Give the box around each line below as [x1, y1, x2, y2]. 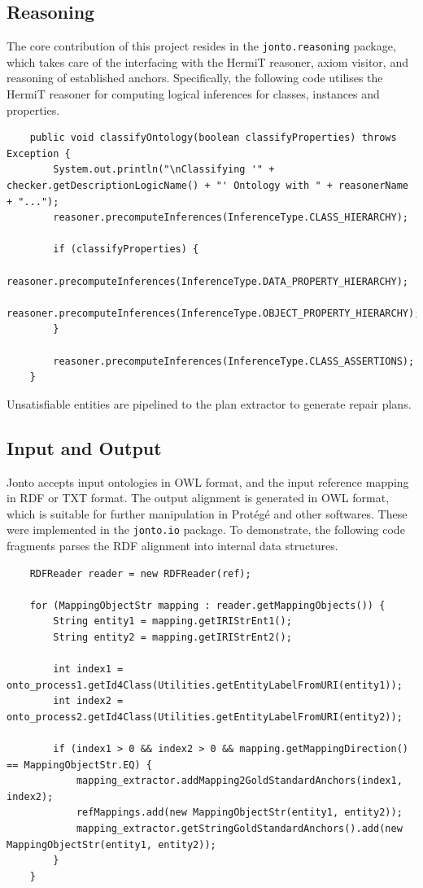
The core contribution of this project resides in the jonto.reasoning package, [7, 37, 396, 55]
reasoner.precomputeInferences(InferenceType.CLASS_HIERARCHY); [53, 212, 408, 224]
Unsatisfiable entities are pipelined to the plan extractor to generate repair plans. [7, 395, 412, 412]
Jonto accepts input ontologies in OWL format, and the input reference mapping [7, 473, 409, 490]
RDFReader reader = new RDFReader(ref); [29, 567, 251, 580]
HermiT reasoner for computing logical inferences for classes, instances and [7, 85, 380, 103]
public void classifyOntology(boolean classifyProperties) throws [29, 132, 397, 144]
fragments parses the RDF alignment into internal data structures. [7, 536, 338, 553]
